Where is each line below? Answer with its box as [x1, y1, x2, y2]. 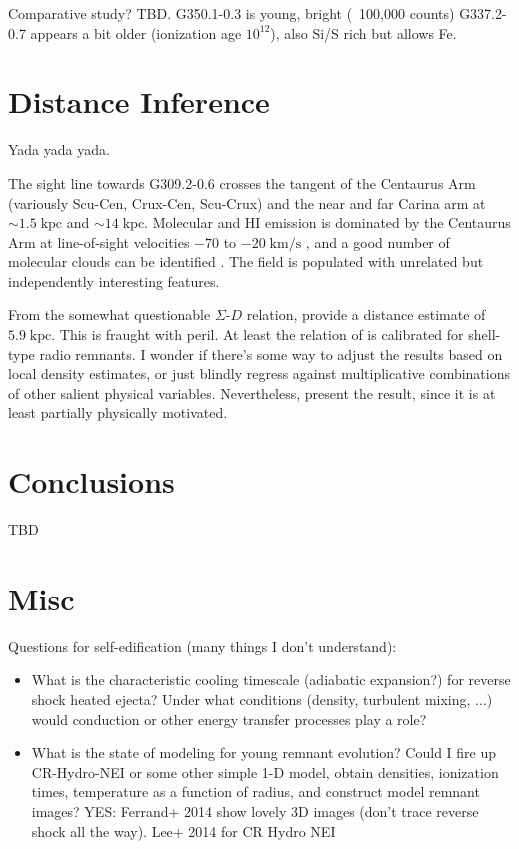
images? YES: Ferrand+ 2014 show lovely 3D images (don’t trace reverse [31, 801, 479, 822]
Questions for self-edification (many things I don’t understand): [8, 635, 397, 656]
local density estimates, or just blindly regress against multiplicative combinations [8, 363, 511, 384]
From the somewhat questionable [8, 304, 211, 325]
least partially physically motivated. [8, 402, 228, 423]
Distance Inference [8, 81, 270, 122]
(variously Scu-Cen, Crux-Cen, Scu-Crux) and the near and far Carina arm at [8, 192, 486, 213]
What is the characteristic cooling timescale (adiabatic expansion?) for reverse [31, 669, 511, 690]
